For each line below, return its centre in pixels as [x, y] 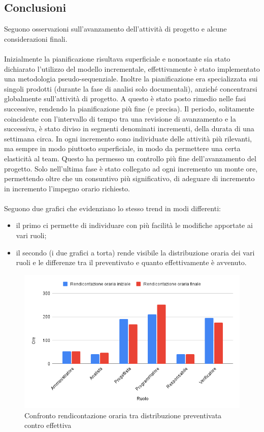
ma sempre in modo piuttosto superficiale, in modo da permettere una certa [122, 148]
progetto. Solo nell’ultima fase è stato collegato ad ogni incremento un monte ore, [131, 168]
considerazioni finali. [36, 38]
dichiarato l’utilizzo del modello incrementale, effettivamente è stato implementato [132, 68]
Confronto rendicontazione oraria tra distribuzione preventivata [123, 415]
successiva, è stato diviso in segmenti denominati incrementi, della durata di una [129, 128]
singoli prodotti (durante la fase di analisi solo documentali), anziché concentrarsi [131, 88]
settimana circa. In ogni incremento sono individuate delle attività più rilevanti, [128, 138]
